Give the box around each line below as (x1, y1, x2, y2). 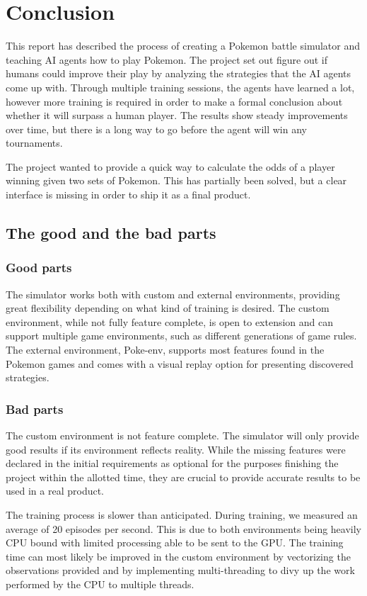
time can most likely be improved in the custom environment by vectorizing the (6, 549, 351, 563)
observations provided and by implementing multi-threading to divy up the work (6, 563, 355, 578)
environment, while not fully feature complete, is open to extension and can (6, 314, 334, 329)
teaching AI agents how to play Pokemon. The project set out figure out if (6, 52, 328, 67)
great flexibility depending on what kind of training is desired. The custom (6, 300, 330, 315)
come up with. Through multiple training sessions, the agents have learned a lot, (6, 79, 355, 94)
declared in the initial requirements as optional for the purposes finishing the (6, 456, 339, 471)
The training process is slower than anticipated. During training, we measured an (6, 507, 358, 522)
